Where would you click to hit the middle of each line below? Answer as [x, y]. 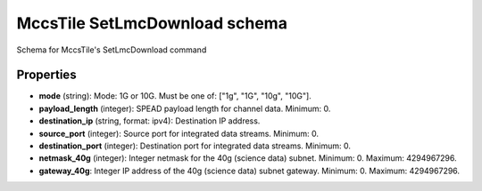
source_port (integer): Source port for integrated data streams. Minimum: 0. [179, 133]
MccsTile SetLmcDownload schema [152, 23]
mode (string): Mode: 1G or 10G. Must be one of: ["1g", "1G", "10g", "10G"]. [175, 96]
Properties [46, 75]
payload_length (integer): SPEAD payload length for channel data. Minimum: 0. [185, 108]
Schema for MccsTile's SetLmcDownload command [112, 50]
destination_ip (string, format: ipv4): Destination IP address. [150, 121]
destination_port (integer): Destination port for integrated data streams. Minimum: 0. [195, 146]
